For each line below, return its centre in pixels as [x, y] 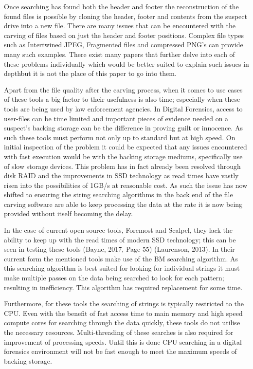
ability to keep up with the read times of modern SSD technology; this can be [120, 239]
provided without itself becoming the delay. [68, 213]
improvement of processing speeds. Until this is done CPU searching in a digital [123, 341]
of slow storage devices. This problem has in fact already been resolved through [122, 166]
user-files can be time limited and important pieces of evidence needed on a [116, 118]
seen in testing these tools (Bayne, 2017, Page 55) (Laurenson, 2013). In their [119, 249]
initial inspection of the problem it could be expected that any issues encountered [126, 147]
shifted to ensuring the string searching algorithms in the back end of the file [118, 194]
